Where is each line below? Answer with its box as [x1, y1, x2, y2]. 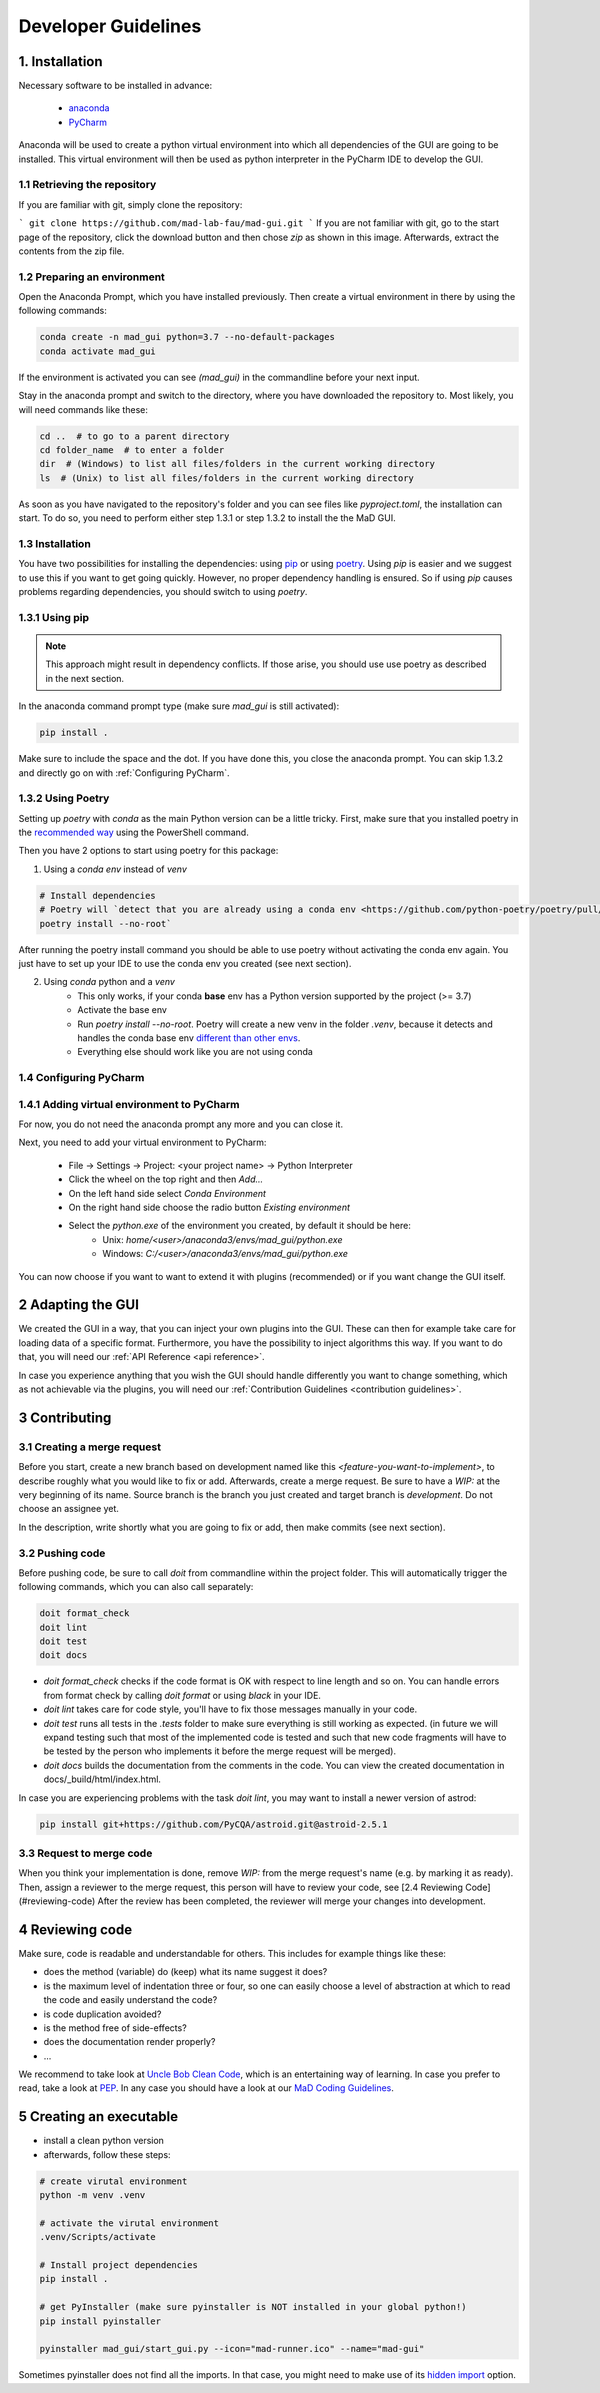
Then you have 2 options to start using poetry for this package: [18, 845, 279, 857]
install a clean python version [43, 2135, 165, 2147]
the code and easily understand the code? [43, 1994, 218, 2006]
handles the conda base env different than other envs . [77, 1031, 301, 1044]
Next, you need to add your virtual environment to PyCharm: [18, 1136, 267, 1149]
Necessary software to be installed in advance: [18, 80, 213, 92]
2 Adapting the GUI [18, 1296, 140, 1314]
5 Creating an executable [18, 2108, 179, 2125]
